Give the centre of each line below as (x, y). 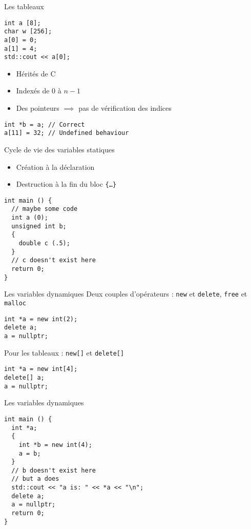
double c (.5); (44, 243)
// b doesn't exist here (54, 470)
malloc (15, 303)
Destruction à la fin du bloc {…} (66, 184)
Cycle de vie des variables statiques (59, 149)
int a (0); (30, 218)
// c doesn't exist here (54, 260)
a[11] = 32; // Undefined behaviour (67, 133)
